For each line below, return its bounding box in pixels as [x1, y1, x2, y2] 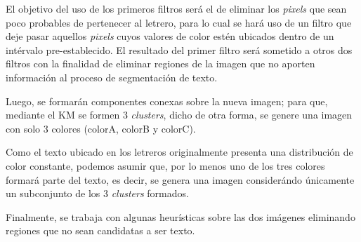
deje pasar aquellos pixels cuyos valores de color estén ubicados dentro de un [6, 29, 334, 43]
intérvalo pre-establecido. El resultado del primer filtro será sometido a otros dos [6, 42, 353, 57]
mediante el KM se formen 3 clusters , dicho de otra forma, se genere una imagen [6, 107, 353, 122]
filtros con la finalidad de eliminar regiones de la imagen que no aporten [6, 56, 315, 71]
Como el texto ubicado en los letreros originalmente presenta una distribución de [6, 144, 353, 159]
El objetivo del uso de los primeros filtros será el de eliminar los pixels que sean [6, 1, 347, 15]
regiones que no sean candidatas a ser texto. [6, 223, 195, 238]
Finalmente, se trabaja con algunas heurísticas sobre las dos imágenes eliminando [6, 209, 355, 224]
